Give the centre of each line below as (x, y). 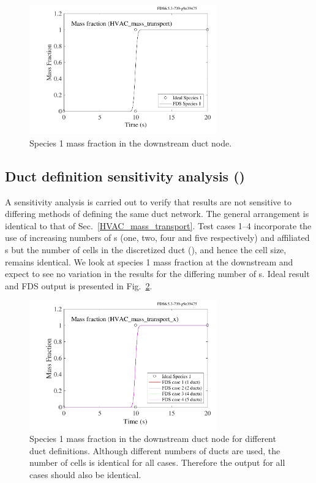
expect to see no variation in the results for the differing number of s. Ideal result (157, 274)
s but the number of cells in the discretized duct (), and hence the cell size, (146, 249)
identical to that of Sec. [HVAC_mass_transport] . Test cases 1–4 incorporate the (158, 225)
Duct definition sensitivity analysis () (125, 176)
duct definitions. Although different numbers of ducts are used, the (155, 450)
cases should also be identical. (85, 474)
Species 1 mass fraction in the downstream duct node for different (153, 439)
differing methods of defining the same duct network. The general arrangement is (157, 214)
